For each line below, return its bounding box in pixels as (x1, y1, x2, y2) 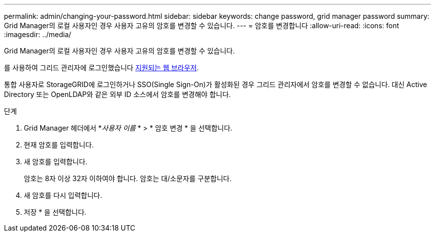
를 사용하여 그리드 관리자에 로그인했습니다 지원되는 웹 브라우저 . (4, 63, 199, 72)
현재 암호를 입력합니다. (24, 141, 94, 149)
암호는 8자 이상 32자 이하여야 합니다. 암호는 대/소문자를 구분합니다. (24, 174, 232, 183)
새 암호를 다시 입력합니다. (24, 191, 102, 199)
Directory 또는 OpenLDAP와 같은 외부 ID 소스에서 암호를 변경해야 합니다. (4, 90, 231, 98)
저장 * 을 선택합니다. (24, 208, 86, 216)
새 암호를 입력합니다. (24, 157, 87, 166)
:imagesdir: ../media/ (4, 30, 72, 39)
